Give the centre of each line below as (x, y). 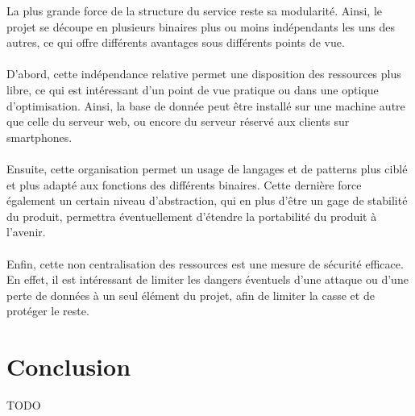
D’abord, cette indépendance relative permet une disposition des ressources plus (204, 74)
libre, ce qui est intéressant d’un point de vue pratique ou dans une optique (193, 89)
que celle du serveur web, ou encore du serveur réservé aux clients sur (178, 121)
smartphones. (39, 137)
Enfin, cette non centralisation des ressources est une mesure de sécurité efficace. (205, 263)
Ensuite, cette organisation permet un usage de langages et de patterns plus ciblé (207, 168)
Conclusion (69, 366)
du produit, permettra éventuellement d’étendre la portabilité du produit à (192, 216)
